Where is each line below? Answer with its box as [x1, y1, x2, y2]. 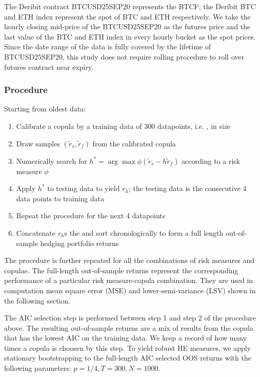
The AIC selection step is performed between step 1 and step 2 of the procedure [4, 312, 256, 323]
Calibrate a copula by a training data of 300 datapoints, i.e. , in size [16, 120, 231, 131]
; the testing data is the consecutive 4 [128, 183, 247, 194]
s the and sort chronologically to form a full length [64, 227, 224, 238]
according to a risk [182, 155, 241, 166]
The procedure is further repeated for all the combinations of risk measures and [4, 255, 254, 266]
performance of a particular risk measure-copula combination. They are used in [4, 275, 253, 286]
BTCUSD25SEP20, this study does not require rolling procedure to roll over [4, 51, 244, 62]
